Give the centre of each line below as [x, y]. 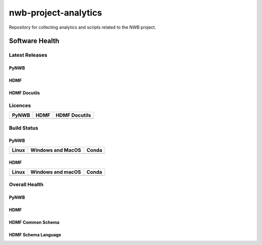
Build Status [24, 128]
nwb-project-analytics [56, 13]
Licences [20, 105]
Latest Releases [28, 55]
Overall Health [26, 185]
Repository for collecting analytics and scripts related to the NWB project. [82, 27]
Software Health [34, 41]
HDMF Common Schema [34, 222]
